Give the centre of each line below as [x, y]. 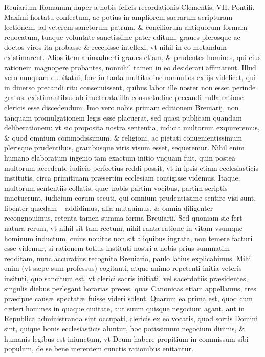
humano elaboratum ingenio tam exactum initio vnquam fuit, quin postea [120, 157]
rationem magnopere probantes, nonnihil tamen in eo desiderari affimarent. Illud [130, 67]
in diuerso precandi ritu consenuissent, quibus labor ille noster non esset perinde [130, 87]
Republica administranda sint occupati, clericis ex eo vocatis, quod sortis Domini [131, 318]
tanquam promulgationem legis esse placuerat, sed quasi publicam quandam [123, 117]
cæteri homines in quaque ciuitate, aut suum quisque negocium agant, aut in [125, 308]
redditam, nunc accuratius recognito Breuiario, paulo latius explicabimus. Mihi [128, 258]
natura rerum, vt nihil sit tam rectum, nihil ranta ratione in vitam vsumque [123, 228]
